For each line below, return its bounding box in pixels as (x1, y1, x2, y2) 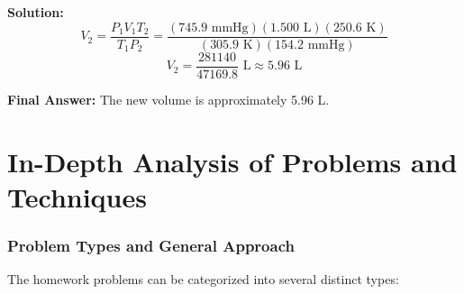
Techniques (7, 178, 147, 215)
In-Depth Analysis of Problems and (7, 142, 458, 179)
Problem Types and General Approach (7, 234, 295, 256)
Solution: (7, 3, 64, 21)
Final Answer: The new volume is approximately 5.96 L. (7, 89, 330, 108)
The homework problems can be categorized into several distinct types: (7, 270, 399, 289)
